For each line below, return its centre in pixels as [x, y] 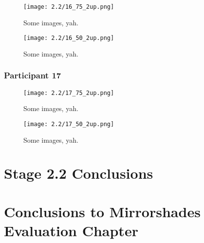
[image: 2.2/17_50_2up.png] [69, 124]
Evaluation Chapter [71, 230]
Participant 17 [33, 75]
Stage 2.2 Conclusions [79, 173]
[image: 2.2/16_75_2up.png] [69, 7]
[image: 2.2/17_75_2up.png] [69, 93]
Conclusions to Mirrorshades [102, 211]
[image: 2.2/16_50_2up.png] [69, 38]
